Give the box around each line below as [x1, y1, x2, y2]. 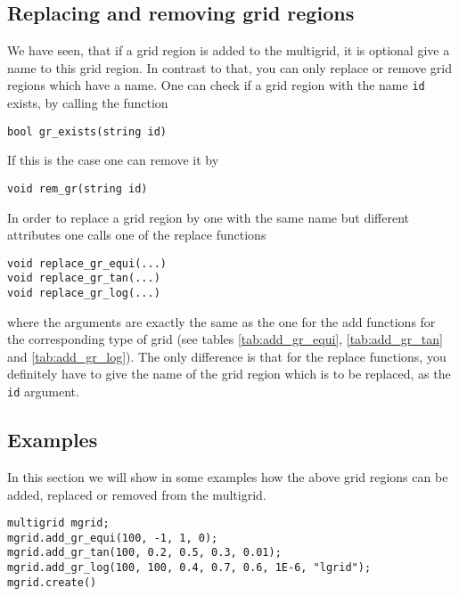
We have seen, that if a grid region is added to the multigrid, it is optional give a [7, 41, 450, 60]
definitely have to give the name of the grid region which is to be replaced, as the [7, 364, 451, 383]
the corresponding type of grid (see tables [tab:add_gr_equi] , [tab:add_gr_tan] [7, 330, 443, 348]
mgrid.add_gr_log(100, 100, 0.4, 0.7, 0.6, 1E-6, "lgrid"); [7, 561, 372, 575]
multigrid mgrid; [7, 517, 110, 530]
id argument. [7, 382, 79, 401]
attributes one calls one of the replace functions [7, 225, 266, 244]
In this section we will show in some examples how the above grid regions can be [7, 467, 448, 486]
